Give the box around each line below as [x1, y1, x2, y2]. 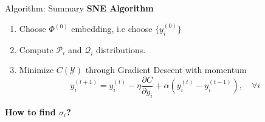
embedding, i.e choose [71, 22, 153, 35]
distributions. [96, 43, 146, 56]
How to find [5, 105, 56, 118]
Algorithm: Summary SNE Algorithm [5, 2, 154, 14]
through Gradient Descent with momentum [85, 63, 247, 76]
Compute [19, 43, 53, 56]
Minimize [19, 63, 54, 76]
